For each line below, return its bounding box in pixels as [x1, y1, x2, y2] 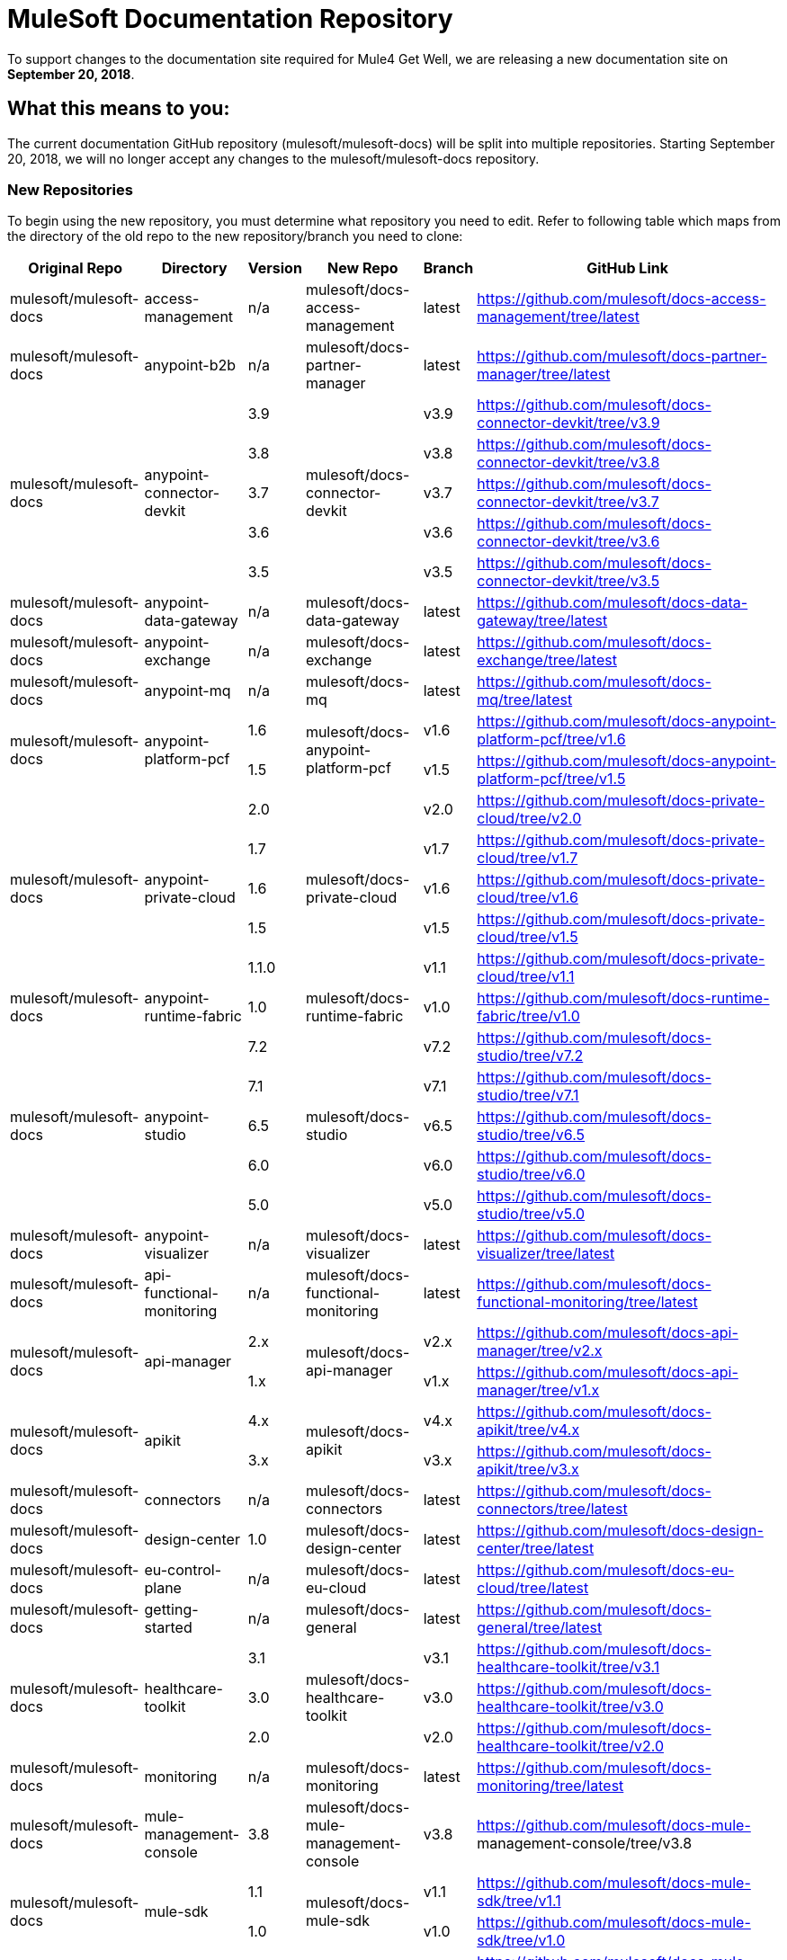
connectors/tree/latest [477, 1500, 628, 1519]
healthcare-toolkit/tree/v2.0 [477, 1737, 664, 1756]
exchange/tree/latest [477, 651, 617, 670]
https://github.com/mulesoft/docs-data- [477, 593, 748, 612]
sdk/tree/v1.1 [477, 1892, 561, 1911]
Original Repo [28, 259, 123, 278]
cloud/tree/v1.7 [477, 849, 578, 868]
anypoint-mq [144, 682, 231, 700]
